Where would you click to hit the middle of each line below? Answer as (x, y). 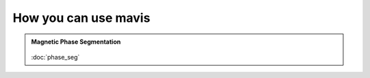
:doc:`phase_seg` (56, 57)
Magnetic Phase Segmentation (76, 42)
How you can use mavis (82, 18)
